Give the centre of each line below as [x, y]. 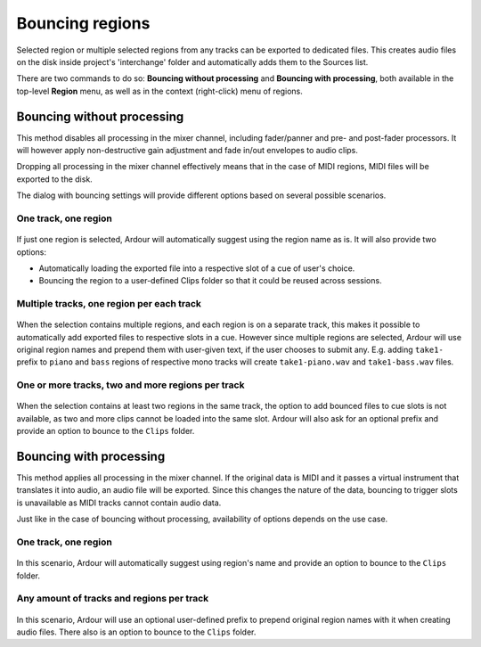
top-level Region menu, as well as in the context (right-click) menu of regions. [159, 91]
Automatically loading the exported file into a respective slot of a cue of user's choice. [197, 268]
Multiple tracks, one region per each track [109, 304]
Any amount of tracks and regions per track [113, 599]
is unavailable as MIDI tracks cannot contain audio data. [119, 503]
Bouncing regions [83, 23]
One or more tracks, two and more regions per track [130, 385]
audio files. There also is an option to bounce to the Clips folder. [136, 632]
